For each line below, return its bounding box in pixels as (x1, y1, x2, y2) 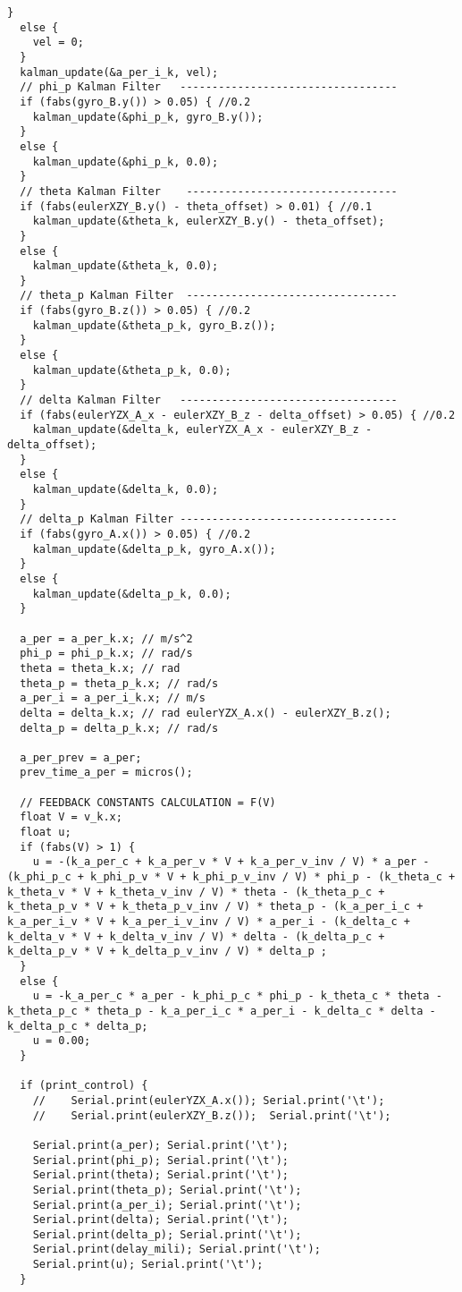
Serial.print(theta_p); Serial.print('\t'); (32, 1183, 302, 1196)
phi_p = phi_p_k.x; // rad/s (20, 647, 193, 660)
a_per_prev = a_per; (20, 751, 142, 764)
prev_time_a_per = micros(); (20, 766, 193, 779)
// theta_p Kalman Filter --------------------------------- (20, 289, 398, 302)
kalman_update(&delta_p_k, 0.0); (32, 587, 231, 600)
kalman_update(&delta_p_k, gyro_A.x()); (32, 542, 276, 556)
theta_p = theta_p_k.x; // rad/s (20, 676, 219, 690)
